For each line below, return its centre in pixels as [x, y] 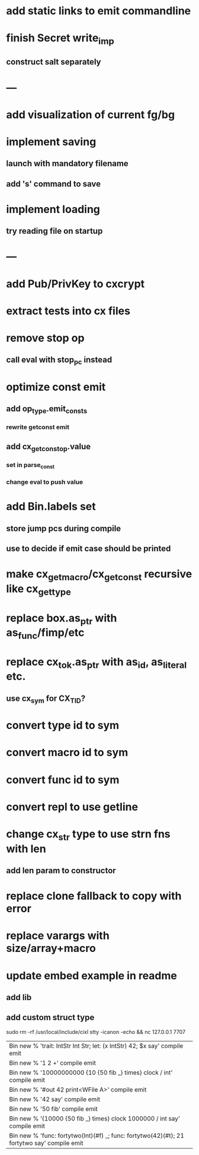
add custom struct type [50, 1018]
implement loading [53, 209]
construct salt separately [54, 62]
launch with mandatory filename [67, 164]
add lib [19, 997]
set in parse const [31, 465]
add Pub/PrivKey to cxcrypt [76, 284]
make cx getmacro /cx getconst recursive [99, 575]
